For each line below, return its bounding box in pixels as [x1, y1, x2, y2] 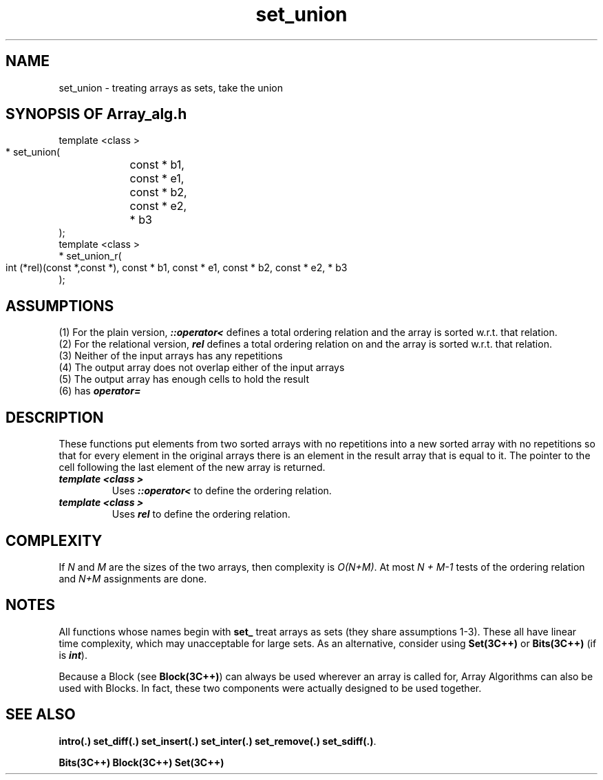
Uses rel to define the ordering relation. [112, 508, 290, 520]
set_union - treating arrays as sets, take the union [59, 81, 283, 94]
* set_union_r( [59, 250, 122, 262]
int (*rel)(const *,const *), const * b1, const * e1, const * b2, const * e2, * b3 [6, 262, 348, 274]
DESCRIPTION [6, 408, 104, 426]
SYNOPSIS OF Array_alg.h [6, 105, 187, 123]
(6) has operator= [59, 385, 141, 397]
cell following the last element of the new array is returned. [59, 461, 326, 474]
